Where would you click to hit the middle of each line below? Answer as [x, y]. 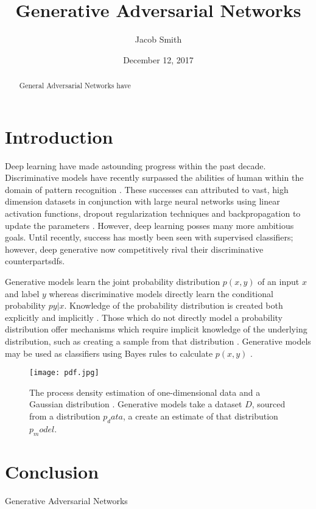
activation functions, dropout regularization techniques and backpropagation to [153, 213]
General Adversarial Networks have [75, 86]
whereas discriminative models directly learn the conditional [161, 293]
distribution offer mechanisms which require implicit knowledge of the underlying [156, 329]
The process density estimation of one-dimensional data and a [145, 392]
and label [22, 293]
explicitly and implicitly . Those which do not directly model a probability [144, 317]
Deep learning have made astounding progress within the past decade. [135, 165]
